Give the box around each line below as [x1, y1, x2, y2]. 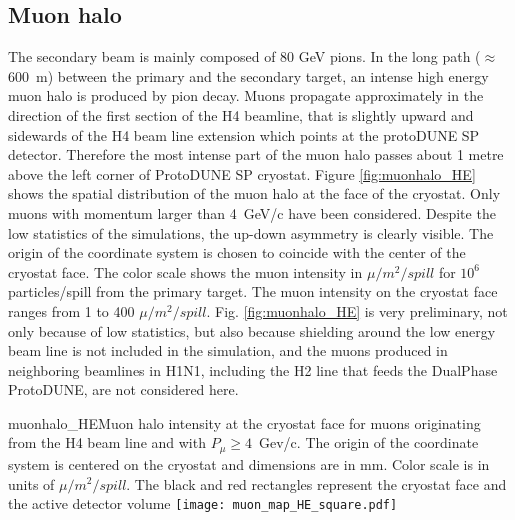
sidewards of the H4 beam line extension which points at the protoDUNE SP [8, 124, 480, 145]
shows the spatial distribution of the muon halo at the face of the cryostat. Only [8, 183, 501, 204]
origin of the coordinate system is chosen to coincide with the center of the [8, 242, 466, 263]
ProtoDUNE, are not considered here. [8, 379, 239, 400]
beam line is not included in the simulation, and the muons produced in [8, 340, 448, 361]
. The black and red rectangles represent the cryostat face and [126, 473, 507, 494]
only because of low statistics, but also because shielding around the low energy [8, 320, 496, 341]
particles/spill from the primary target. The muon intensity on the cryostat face [8, 281, 498, 302]
